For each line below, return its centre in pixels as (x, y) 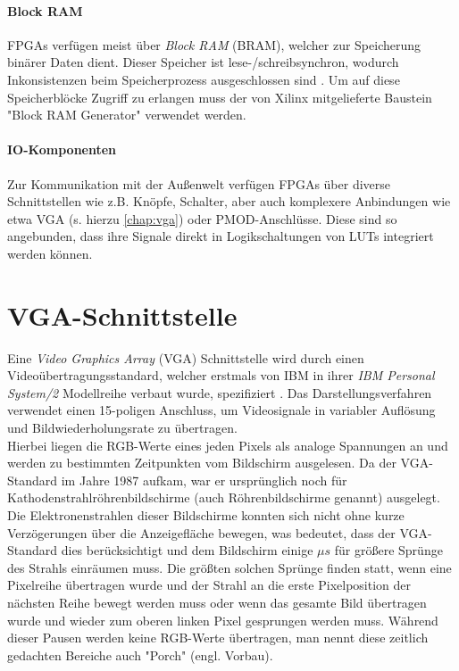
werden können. (50, 253)
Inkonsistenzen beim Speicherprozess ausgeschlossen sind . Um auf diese (204, 79)
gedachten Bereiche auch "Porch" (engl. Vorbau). (140, 654)
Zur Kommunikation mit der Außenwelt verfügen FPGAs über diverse (199, 183)
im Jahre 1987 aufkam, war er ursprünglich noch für (204, 480)
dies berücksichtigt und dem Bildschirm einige (187, 550)
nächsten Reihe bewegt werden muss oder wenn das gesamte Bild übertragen (217, 602)
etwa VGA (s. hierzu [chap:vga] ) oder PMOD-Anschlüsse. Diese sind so (202, 218)
